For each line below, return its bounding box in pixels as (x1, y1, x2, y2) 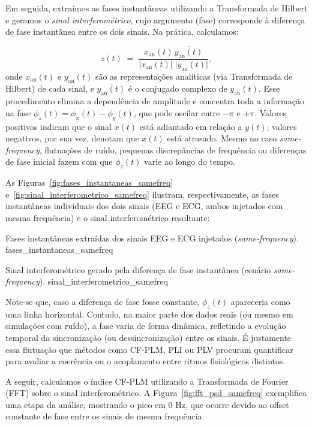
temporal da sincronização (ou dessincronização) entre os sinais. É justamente (5, 331, 292, 343)
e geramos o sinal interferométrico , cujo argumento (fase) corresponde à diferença (5, 13, 305, 26)
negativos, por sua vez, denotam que (5, 132, 139, 144)
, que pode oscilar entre (133, 106, 220, 119)
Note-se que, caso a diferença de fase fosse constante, (5, 295, 200, 307)
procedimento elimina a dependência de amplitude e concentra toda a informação (5, 95, 304, 107)
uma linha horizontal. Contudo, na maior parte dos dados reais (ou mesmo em (5, 307, 293, 320)
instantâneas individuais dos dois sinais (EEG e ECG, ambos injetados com (5, 200, 283, 212)
